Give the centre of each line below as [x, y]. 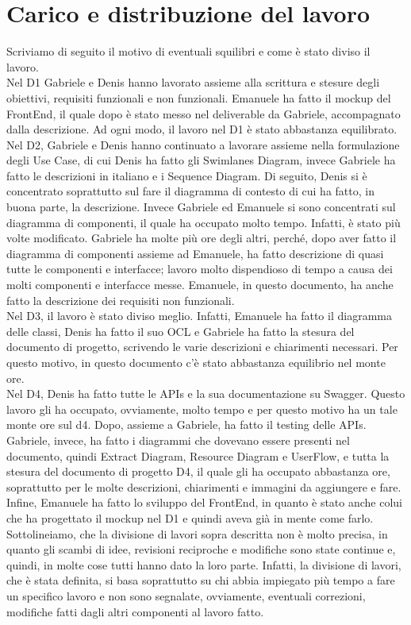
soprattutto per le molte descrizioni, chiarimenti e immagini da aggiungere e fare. [204, 486]
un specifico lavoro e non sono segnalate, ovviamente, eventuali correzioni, [186, 595]
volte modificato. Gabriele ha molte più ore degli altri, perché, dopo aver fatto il [202, 238]
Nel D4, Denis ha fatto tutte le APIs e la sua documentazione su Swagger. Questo [206, 394]
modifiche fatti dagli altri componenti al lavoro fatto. [135, 611]
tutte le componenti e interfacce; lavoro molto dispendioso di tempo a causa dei [200, 269]
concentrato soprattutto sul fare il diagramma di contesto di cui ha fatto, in [190, 191]
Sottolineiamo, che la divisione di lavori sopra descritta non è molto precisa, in [197, 533]
